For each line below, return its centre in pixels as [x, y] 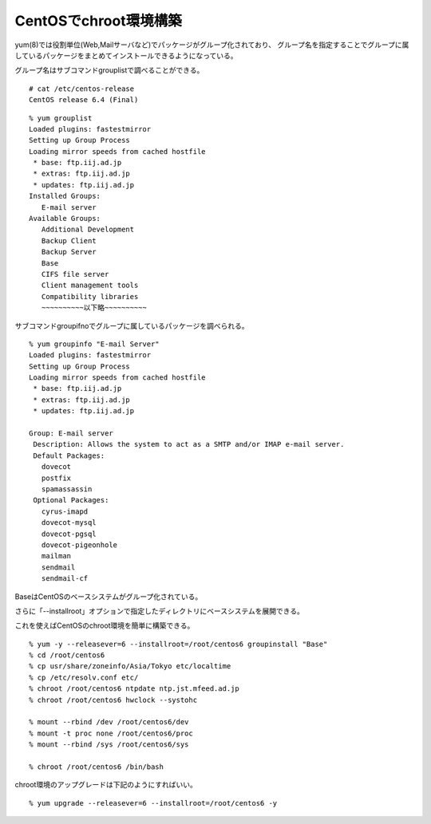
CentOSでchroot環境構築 [99, 21]
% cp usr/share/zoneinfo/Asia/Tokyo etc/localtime [130, 666]
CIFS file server [75, 274]
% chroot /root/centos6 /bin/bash [96, 767]
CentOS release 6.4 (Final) [84, 100]
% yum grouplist [61, 118]
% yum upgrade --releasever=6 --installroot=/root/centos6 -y [153, 803]
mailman [56, 556]
